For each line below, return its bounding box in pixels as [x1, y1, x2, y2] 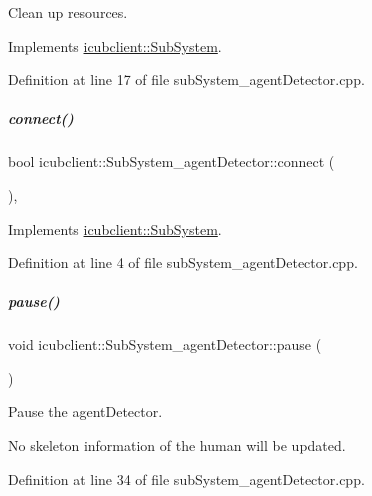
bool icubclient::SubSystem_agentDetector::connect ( [8, 151, 335, 172]
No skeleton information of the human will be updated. [8, 435, 346, 456]
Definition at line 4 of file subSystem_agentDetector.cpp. [8, 252, 358, 273]
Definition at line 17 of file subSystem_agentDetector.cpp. [8, 69, 365, 90]
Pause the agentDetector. [8, 401, 163, 422]
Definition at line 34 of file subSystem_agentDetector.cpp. [8, 468, 365, 489]
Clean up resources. [8, 2, 128, 22]
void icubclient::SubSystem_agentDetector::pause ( [8, 334, 322, 355]
